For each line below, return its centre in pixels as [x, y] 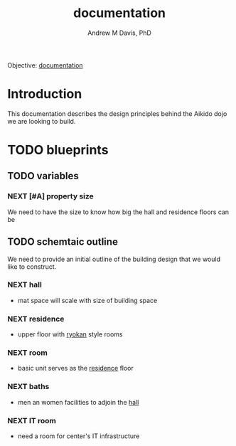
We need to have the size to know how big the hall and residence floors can [118, 212]
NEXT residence [36, 319]
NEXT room [27, 353]
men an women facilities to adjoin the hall [78, 402]
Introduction [45, 94]
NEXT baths [28, 387]
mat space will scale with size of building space [87, 300]
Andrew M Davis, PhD [119, 33]
